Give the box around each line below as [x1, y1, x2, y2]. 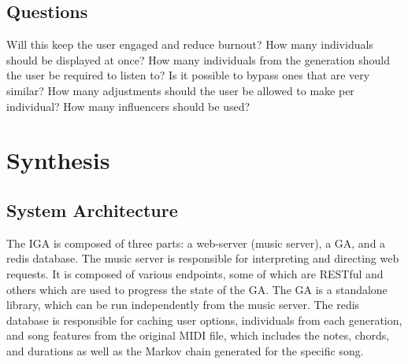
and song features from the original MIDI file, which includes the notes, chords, [6, 327, 390, 344]
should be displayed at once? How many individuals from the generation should [6, 51, 390, 68]
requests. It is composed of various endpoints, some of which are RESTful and [6, 265, 384, 281]
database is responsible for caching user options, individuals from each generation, [6, 311, 402, 328]
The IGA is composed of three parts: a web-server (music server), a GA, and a [6, 234, 386, 251]
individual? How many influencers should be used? [6, 97, 250, 114]
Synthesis [6, 144, 110, 176]
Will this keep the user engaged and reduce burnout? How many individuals [6, 36, 373, 53]
